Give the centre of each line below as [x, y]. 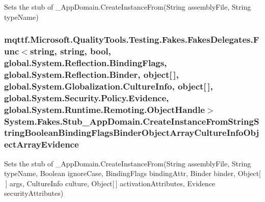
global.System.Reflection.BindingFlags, [86, 62]
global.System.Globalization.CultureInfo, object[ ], [109, 86]
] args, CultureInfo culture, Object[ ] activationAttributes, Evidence [110, 183]
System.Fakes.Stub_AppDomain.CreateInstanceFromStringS [132, 121]
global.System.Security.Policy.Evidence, [87, 97]
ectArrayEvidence [42, 144]
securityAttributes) [34, 193]
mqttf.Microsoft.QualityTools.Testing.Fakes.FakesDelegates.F [132, 39]
